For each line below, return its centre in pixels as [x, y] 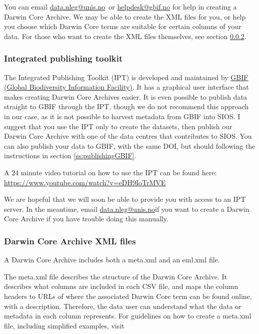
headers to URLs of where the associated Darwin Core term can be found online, [128, 296]
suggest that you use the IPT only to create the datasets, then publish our [118, 126]
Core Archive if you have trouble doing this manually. [86, 219]
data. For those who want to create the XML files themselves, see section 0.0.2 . [125, 36]
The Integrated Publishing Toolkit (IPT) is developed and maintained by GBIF [126, 77]
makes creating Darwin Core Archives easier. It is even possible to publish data [125, 96]
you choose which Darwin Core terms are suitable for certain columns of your [123, 26]
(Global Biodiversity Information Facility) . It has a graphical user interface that [126, 87]
